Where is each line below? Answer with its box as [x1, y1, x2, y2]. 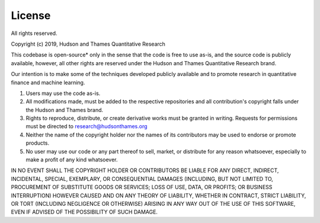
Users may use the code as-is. [25, 90, 101, 97]
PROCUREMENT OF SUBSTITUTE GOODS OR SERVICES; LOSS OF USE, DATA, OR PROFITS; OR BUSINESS [11, 184, 273, 191]
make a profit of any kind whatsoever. [25, 156, 118, 163]
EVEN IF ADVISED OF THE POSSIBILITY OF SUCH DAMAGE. [11, 208, 158, 216]
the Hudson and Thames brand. [25, 106, 104, 113]
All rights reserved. [11, 30, 57, 37]
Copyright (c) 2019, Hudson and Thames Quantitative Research [11, 40, 166, 47]
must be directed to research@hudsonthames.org [25, 123, 148, 130]
